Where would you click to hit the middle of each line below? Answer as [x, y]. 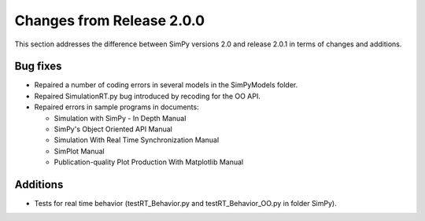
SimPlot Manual [79, 151]
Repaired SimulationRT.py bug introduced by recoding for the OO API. [148, 96]
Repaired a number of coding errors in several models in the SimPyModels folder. [166, 85]
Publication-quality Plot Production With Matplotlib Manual [149, 162]
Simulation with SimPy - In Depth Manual [120, 118]
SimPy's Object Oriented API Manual [113, 129]
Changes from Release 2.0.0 [109, 20]
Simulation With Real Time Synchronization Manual [137, 140]
